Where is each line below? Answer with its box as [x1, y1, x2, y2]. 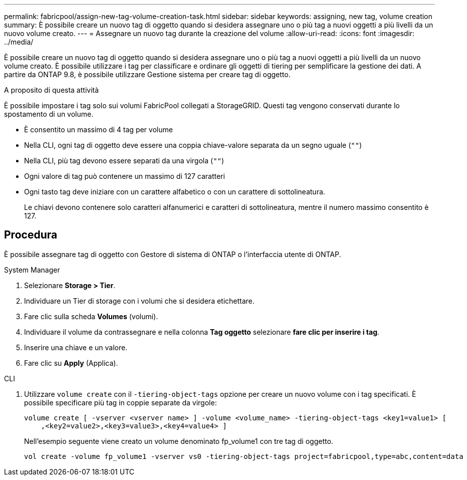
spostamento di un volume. [4, 110, 94, 118]
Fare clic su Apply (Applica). [24, 358, 118, 367]
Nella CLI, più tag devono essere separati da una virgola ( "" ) [24, 156, 224, 165]
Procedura [4, 228, 58, 242]
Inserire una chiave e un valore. [24, 343, 128, 352]
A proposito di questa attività [4, 86, 99, 94]
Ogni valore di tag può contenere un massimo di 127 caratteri [24, 172, 225, 180]
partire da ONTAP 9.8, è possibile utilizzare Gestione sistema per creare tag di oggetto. [4, 70, 291, 79]
